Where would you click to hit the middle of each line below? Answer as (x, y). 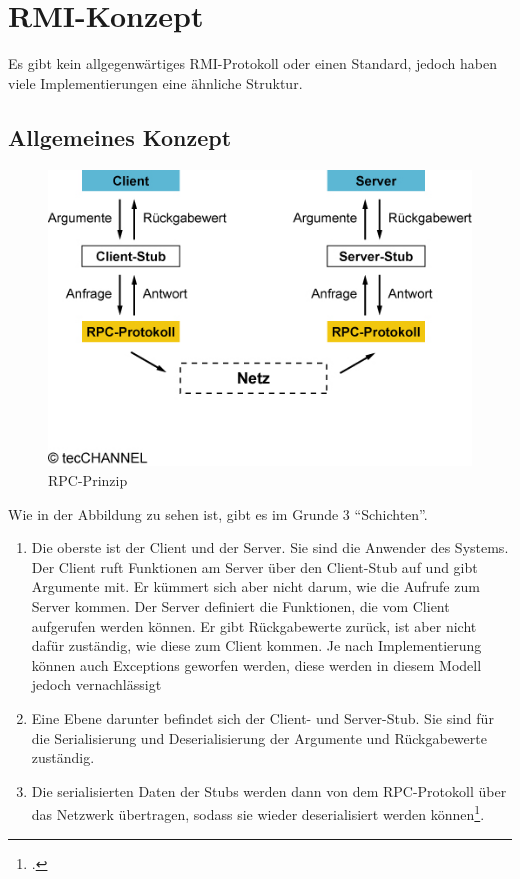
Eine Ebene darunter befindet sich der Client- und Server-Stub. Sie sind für (262, 717)
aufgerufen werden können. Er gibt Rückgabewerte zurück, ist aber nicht (254, 625)
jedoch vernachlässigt (96, 684)
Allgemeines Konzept (120, 136)
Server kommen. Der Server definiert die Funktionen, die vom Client (240, 605)
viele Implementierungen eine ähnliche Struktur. (155, 82)
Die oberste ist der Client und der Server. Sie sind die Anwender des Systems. (270, 547)
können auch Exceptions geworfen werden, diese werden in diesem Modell (256, 664)
